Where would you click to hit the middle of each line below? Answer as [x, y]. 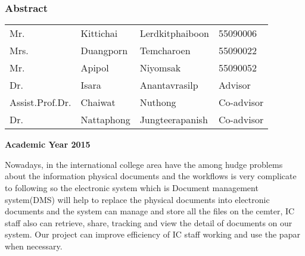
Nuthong [158, 102]
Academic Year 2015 [48, 144]
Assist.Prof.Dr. [41, 102]
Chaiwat [98, 102]
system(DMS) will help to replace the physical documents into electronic [137, 199]
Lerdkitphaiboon [174, 33]
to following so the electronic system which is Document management [132, 188]
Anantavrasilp [169, 85]
